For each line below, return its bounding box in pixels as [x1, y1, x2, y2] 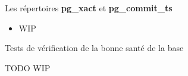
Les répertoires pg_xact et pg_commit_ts [5, 2, 173, 14]
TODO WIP [5, 61, 51, 74]
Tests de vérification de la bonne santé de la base [5, 42, 184, 54]
